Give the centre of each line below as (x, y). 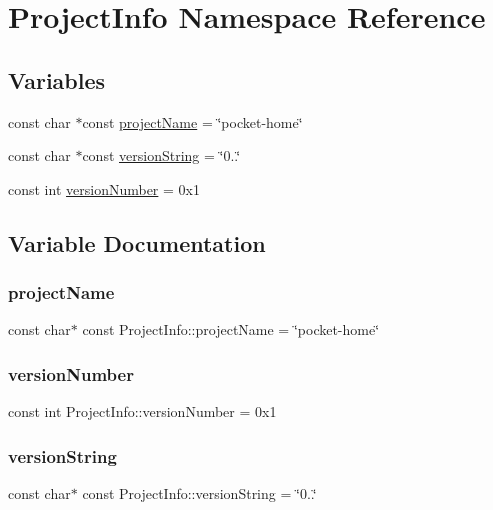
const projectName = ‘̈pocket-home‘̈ (192, 121)
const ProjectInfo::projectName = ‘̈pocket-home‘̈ (231, 329)
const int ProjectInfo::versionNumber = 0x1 (142, 411)
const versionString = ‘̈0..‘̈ (161, 155)
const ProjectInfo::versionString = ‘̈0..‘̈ (199, 492)
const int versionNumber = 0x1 (104, 188)
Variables (57, 79)
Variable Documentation (137, 242)
